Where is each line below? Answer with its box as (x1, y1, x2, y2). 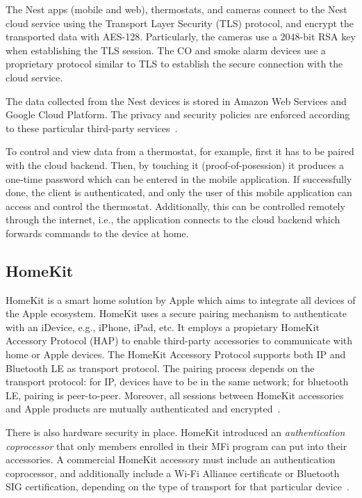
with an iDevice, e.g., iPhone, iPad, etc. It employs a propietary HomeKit (6, 319, 320, 334)
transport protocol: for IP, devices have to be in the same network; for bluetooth (6, 374, 349, 389)
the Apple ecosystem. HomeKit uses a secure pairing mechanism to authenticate (6, 306, 347, 321)
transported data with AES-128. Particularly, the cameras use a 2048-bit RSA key (6, 29, 356, 44)
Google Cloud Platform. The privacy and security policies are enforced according (6, 107, 350, 122)
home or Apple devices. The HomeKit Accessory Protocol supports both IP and (6, 347, 346, 362)
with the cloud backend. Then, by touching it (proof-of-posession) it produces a (6, 157, 344, 172)
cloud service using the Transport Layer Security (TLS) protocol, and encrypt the (6, 15, 354, 30)
